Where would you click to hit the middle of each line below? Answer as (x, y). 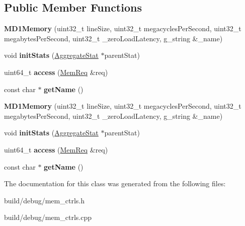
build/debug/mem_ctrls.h (44, 200)
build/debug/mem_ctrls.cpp (48, 217)
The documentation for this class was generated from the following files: (115, 183)
